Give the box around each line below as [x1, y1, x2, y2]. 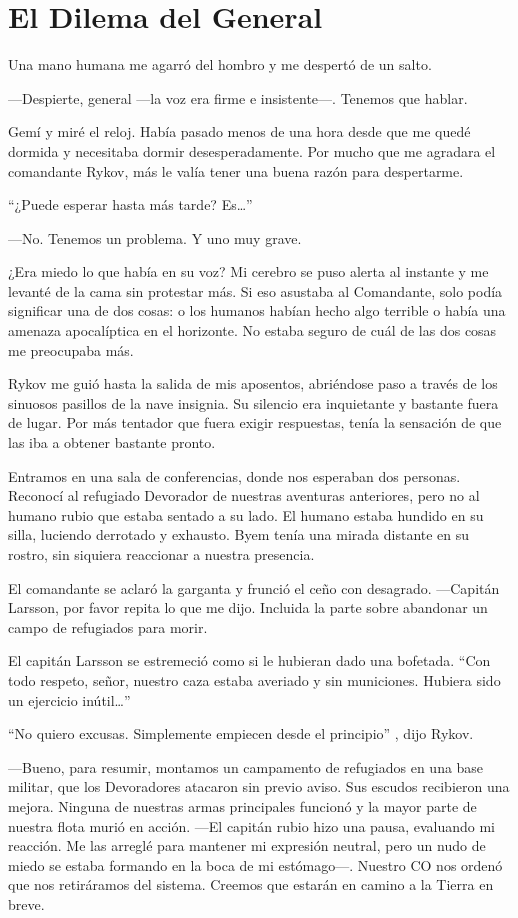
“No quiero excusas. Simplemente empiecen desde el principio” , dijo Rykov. [8, 723, 474, 744]
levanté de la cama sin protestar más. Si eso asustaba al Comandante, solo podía [8, 280, 503, 301]
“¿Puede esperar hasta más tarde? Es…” [8, 194, 253, 215]
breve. [8, 893, 45, 914]
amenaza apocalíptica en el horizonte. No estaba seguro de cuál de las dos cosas [8, 320, 497, 341]
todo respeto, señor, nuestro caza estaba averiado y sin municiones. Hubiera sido [8, 669, 501, 690]
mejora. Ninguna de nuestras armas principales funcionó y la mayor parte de [8, 795, 477, 816]
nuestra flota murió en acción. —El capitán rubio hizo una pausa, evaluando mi [8, 815, 496, 836]
